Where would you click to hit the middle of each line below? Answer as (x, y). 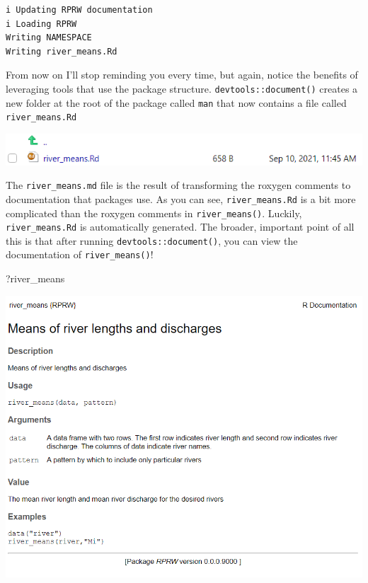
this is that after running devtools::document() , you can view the (152, 240)
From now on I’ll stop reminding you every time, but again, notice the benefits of (182, 75)
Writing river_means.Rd (62, 51)
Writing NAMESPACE (49, 38)
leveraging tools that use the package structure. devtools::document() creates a (182, 88)
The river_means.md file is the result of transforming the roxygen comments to (178, 185)
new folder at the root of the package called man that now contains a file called (176, 102)
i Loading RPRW (41, 24)
